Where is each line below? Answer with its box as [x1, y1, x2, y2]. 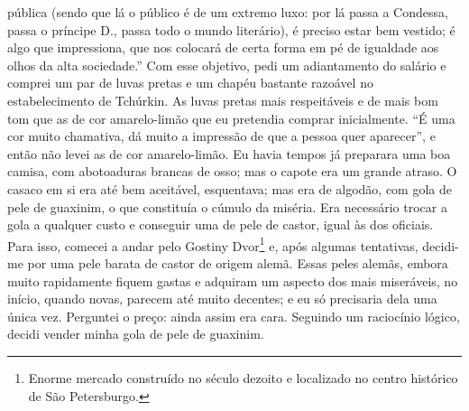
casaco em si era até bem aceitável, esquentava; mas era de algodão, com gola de [7, 179, 452, 198]
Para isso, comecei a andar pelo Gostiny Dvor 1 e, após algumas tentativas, [7, 233, 418, 255]
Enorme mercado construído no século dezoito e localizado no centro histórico [28, 368, 458, 387]
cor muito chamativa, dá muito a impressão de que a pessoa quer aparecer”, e [7, 126, 436, 145]
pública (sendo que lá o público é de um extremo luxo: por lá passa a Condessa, [7, 3, 448, 21]
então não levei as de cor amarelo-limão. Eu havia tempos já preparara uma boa [7, 144, 451, 163]
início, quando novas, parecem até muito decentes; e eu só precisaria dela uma [7, 289, 437, 308]
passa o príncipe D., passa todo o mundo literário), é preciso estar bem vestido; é [7, 20, 455, 39]
